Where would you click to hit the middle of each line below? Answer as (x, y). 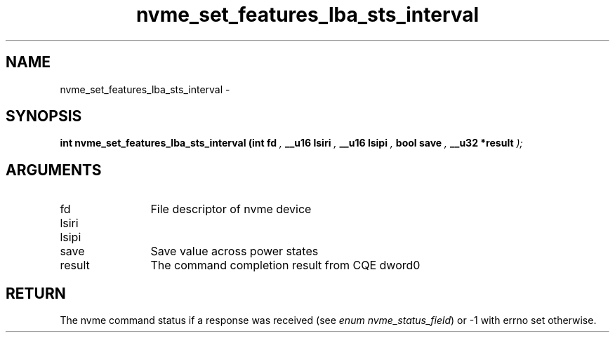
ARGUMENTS (54, 170)
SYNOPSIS (44, 116)
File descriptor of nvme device (231, 209)
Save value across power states (234, 251)
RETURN (36, 293)
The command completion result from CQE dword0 (285, 265)
